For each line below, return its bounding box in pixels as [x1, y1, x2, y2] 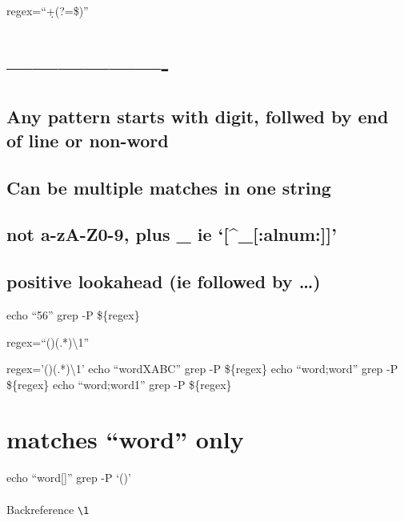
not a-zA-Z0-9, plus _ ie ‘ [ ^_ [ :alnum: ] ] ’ [6, 222, 337, 247]
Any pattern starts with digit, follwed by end [6, 104, 389, 129]
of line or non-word [6, 127, 169, 152]
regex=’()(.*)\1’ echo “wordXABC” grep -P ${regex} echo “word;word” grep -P [6, 360, 398, 377]
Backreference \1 [6, 500, 90, 517]
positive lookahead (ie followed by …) [6, 269, 321, 294]
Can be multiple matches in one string [6, 175, 331, 199]
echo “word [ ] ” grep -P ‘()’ [6, 469, 131, 486]
